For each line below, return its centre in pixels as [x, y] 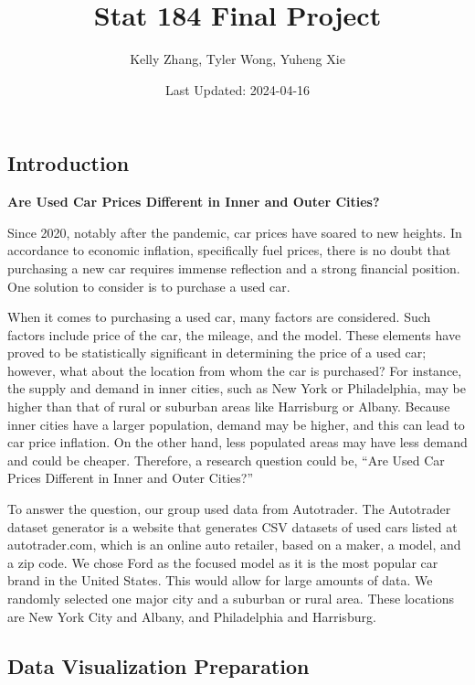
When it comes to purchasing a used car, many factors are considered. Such [219, 317]
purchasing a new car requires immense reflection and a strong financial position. [234, 268]
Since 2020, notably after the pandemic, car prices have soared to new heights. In [235, 232]
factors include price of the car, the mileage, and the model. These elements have [234, 334]
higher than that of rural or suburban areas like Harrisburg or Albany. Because [229, 407]
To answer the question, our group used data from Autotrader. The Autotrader [229, 509]
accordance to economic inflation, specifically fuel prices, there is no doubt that [229, 250]
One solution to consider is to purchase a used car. [149, 286]
